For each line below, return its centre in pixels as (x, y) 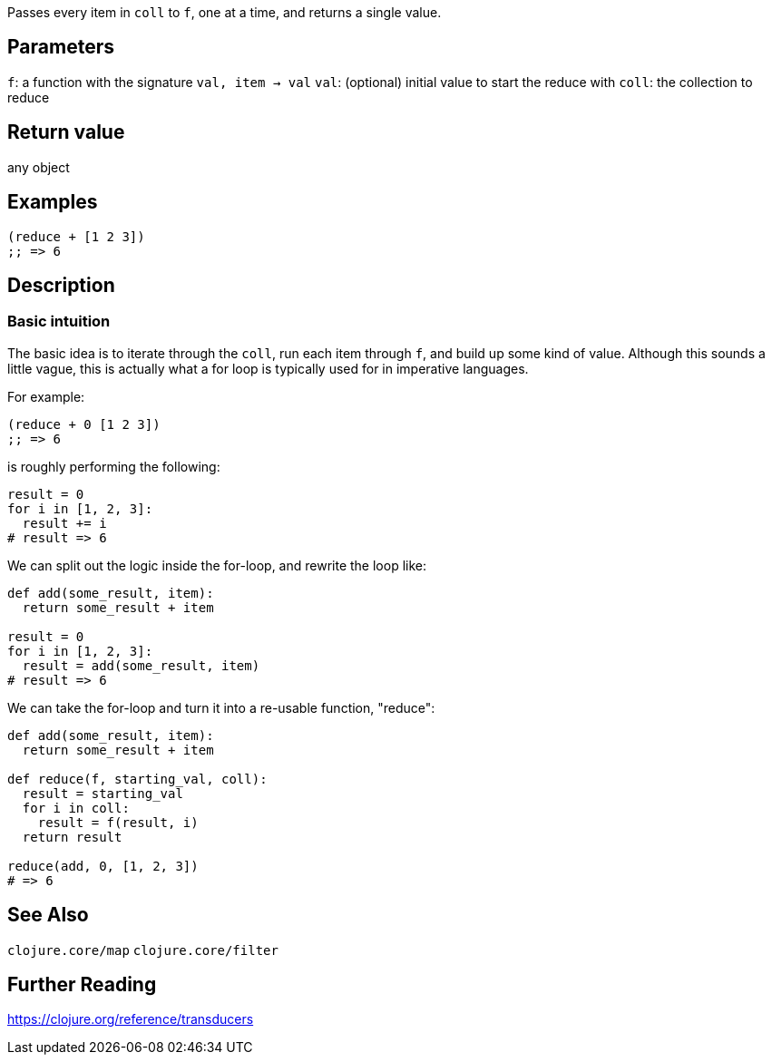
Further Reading (82, 985)
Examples (53, 202)
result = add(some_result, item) (141, 665)
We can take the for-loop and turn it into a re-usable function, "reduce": (221, 707)
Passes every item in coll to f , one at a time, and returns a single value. (225, 12)
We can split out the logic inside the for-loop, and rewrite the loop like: (217, 565)
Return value (66, 132)
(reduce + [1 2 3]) (76, 236)
